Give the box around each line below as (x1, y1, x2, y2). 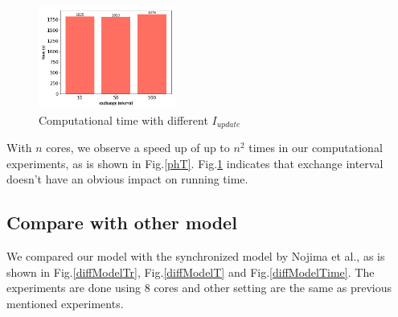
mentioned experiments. (6, 295, 124, 311)
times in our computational (248, 139, 383, 156)
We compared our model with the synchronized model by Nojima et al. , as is (6, 248, 385, 265)
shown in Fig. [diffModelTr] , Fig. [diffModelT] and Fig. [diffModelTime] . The (6, 263, 375, 280)
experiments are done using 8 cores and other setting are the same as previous (6, 279, 392, 296)
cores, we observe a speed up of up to (46, 139, 230, 156)
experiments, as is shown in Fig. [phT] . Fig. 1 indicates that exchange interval (6, 154, 384, 171)
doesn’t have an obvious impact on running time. (6, 171, 248, 187)
